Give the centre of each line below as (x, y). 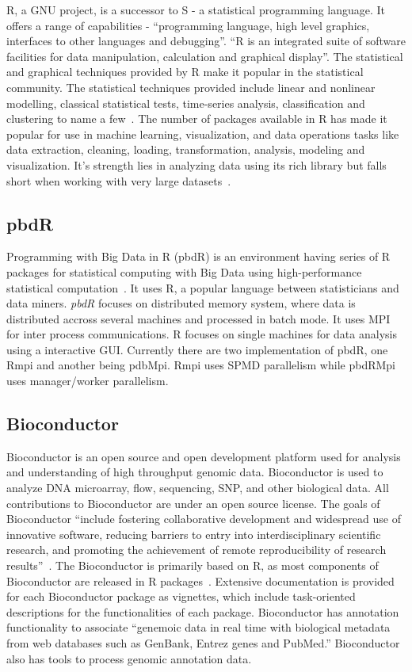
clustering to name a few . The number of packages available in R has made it (197, 118)
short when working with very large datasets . (119, 180)
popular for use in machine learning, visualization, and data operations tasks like (203, 134)
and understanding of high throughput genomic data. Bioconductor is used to (195, 472)
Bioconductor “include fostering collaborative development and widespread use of (204, 519)
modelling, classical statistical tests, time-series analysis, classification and (186, 103)
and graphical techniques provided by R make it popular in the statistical (185, 72)
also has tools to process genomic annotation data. (129, 658)
